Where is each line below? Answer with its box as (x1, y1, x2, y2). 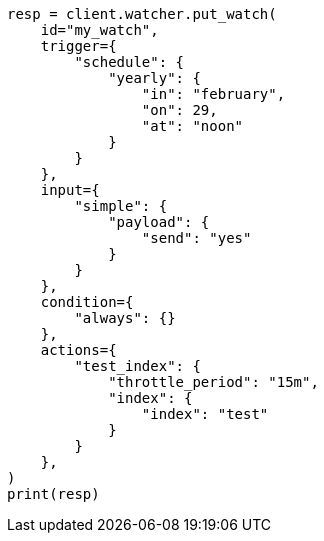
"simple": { (74, 198, 168, 214)
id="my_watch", (40, 22, 159, 38)
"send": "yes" (141, 230, 252, 246)
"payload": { (108, 214, 210, 230)
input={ (40, 182, 100, 198)
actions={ (40, 342, 117, 358)
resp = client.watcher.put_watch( (7, 6, 277, 22)
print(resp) (7, 486, 100, 502)
